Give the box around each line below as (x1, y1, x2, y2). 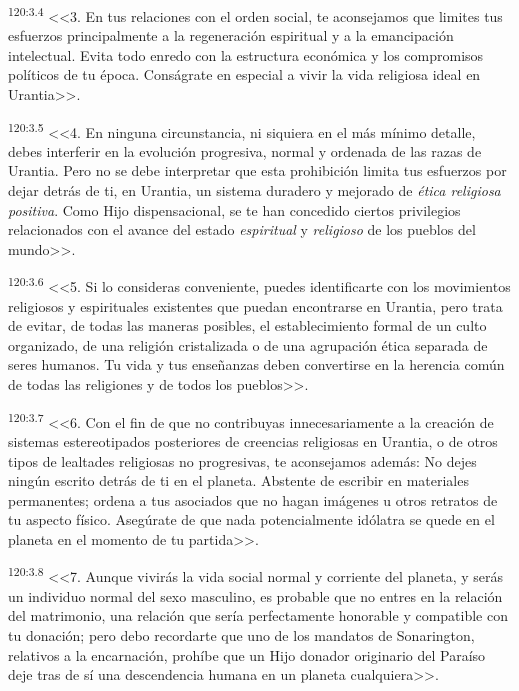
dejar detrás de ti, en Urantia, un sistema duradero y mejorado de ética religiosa (8, 180, 501, 201)
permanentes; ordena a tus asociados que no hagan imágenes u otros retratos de (8, 489, 498, 510)
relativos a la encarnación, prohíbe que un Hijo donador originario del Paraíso (8, 644, 486, 665)
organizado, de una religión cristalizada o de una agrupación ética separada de (8, 334, 488, 355)
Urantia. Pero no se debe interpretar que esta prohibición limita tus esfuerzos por (8, 160, 507, 181)
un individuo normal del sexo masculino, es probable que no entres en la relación (8, 585, 503, 606)
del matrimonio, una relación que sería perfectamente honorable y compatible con (8, 605, 508, 626)
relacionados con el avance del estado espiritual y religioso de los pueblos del (8, 219, 476, 240)
